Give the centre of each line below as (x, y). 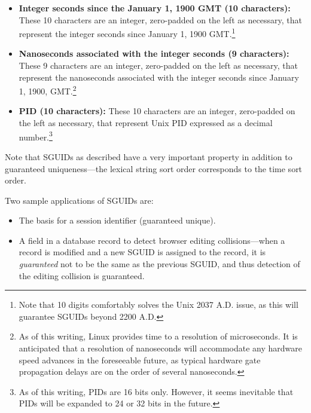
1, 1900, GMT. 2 (48, 90)
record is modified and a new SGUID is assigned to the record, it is (142, 252)
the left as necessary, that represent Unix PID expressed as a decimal (146, 123)
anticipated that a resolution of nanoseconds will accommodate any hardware (161, 348)
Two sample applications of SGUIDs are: (79, 200)
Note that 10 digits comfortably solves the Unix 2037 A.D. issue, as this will (158, 305)
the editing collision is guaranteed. (82, 275)
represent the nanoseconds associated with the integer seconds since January (159, 77)
